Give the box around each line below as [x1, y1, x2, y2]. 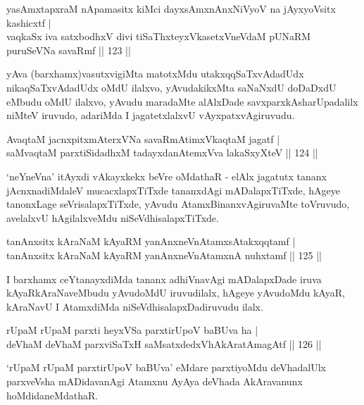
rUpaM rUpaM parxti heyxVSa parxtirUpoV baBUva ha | [6, 323, 258, 337]
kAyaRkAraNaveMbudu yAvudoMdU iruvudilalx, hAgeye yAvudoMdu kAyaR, [6, 285, 345, 300]
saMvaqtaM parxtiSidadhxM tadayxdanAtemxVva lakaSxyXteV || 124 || [6, 145, 318, 160]
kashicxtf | [6, 15, 51, 30]
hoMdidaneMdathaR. [6, 387, 99, 402]
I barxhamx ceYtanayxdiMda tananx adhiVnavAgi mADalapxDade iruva [6, 271, 322, 286]
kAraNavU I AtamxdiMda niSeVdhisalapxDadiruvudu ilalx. [6, 299, 263, 313]
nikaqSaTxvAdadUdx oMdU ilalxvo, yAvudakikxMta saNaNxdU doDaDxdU [6, 80, 337, 94]
